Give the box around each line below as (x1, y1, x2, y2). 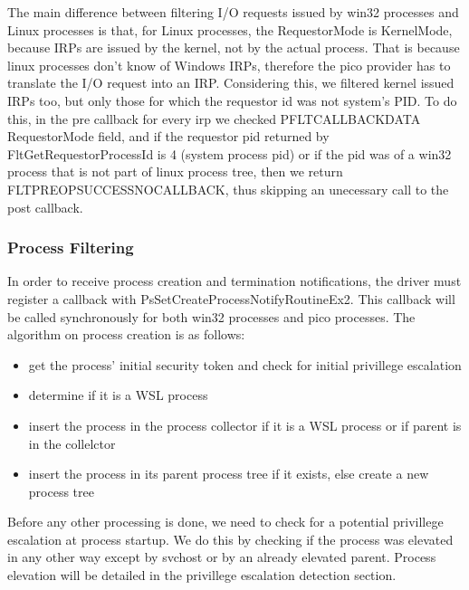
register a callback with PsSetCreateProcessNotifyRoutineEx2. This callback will (7, 289, 455, 308)
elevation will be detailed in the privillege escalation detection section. (7, 566, 397, 585)
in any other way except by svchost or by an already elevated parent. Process (7, 547, 436, 566)
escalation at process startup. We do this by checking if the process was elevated (7, 529, 454, 548)
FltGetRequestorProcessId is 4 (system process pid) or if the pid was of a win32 (7, 144, 452, 163)
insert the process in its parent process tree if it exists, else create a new (28, 464, 429, 483)
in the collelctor (28, 433, 116, 452)
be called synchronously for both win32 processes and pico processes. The (7, 307, 416, 326)
